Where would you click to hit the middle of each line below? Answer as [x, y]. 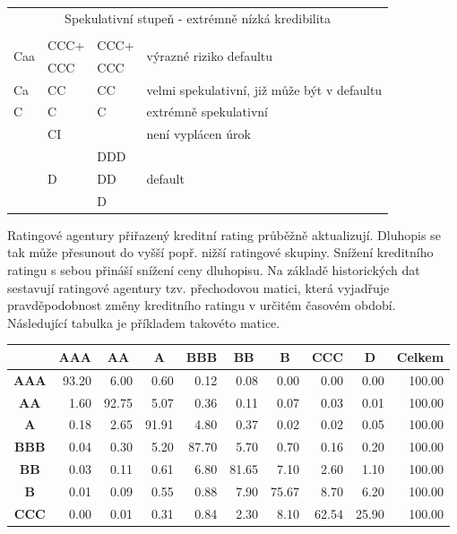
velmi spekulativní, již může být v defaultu [264, 89]
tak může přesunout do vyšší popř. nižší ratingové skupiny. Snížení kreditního [220, 252]
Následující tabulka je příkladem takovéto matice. [144, 322]
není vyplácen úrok [198, 134]
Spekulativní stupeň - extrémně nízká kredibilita [198, 17]
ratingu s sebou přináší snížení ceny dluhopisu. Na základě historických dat [214, 270]
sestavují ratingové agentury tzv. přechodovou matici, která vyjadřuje [198, 287]
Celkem [420, 356]
